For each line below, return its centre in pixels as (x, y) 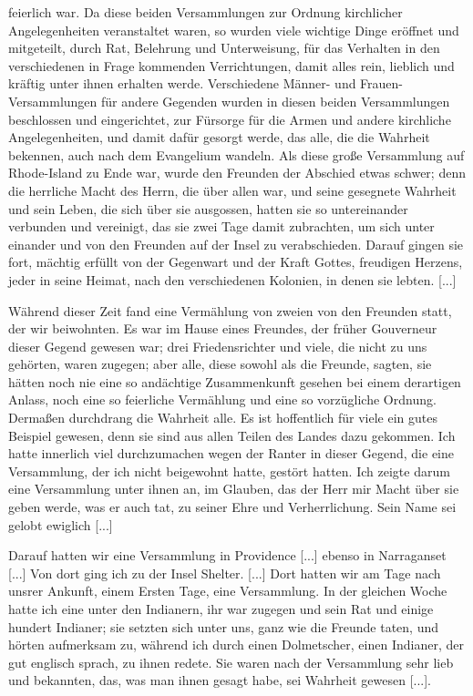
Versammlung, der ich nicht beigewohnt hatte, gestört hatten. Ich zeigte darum (229, 471)
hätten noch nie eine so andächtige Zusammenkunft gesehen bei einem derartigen (235, 381)
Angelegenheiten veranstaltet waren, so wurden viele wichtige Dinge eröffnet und (234, 30)
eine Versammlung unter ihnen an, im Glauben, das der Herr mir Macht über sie (234, 489)
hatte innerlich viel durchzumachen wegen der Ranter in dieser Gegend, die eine (231, 453)
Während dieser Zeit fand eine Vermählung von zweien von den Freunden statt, (230, 310)
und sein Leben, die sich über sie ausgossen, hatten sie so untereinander (208, 208)
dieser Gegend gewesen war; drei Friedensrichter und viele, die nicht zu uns (218, 346)
